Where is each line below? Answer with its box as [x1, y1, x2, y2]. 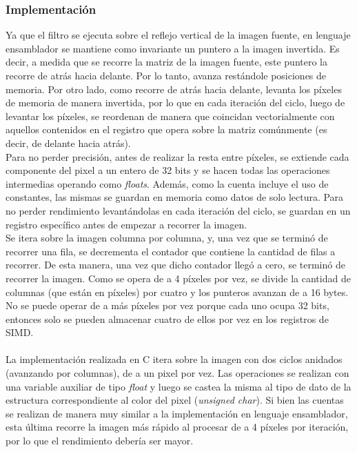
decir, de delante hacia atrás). [6, 135, 131, 150]
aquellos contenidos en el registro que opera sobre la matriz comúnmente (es [6, 122, 327, 137]
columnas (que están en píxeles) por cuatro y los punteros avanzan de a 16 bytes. [6, 284, 349, 299]
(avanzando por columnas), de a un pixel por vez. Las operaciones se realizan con [6, 366, 349, 380]
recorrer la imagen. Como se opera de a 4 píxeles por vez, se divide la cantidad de [6, 271, 351, 285]
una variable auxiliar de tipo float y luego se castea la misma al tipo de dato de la [6, 379, 351, 393]
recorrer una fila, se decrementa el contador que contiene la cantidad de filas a [6, 244, 336, 258]
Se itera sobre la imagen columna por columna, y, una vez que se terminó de [6, 230, 328, 245]
